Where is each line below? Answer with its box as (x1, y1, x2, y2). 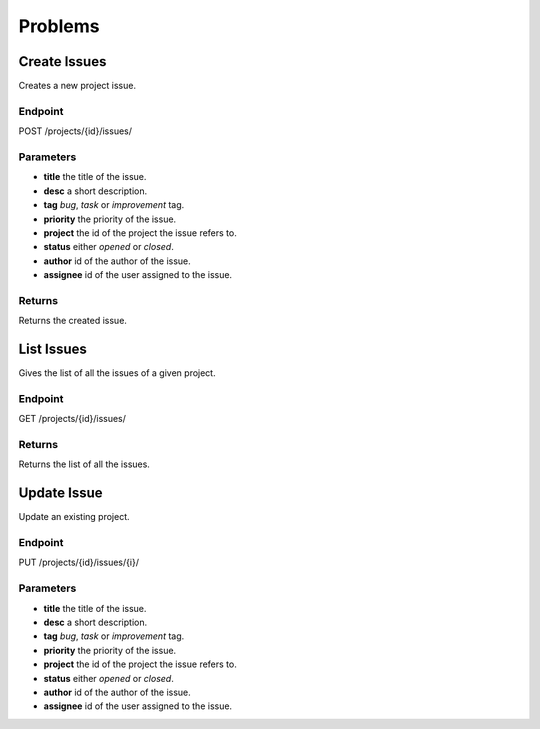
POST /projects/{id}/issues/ (18, 125, 133, 137)
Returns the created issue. (18, 315, 127, 327)
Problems (18, 15, 100, 37)
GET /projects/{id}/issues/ (18, 413, 127, 425)
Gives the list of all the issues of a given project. (18, 367, 216, 379)
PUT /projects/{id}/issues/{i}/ (18, 556, 140, 569)
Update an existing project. (18, 511, 130, 523)
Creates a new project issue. (18, 80, 137, 92)
